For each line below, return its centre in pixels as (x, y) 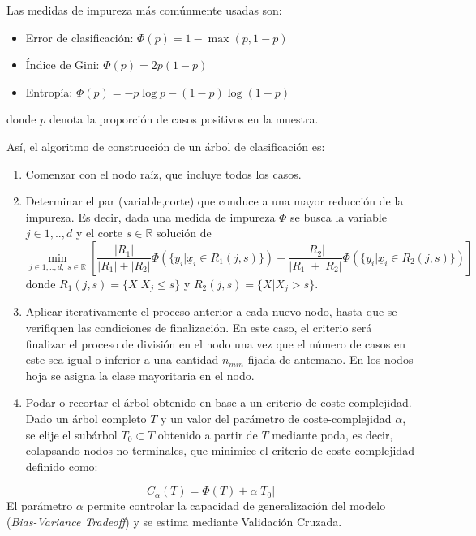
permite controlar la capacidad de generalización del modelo (236, 506)
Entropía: (49, 91)
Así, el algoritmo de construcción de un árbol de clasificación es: (166, 146)
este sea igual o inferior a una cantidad (122, 359)
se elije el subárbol (71, 434)
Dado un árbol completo (86, 418)
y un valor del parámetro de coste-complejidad (276, 418)
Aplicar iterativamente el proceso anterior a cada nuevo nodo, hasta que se (211, 311)
